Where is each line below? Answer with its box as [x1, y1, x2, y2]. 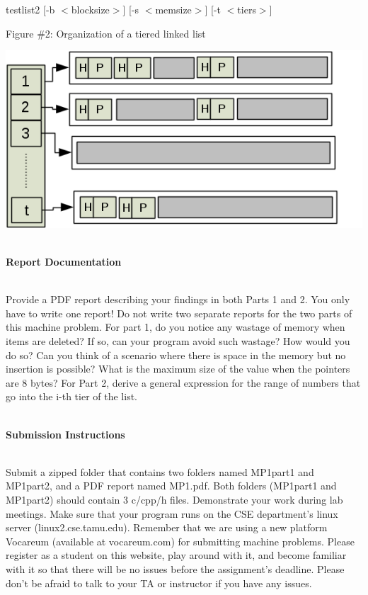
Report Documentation [6, 254, 122, 269]
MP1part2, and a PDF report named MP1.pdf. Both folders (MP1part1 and [6, 478, 337, 493]
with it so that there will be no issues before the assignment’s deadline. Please [6, 561, 345, 576]
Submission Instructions [6, 426, 125, 441]
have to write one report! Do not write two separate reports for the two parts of [6, 305, 352, 320]
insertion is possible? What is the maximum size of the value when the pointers [6, 361, 350, 376]
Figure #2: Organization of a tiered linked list [6, 25, 206, 40]
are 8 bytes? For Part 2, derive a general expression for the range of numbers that [6, 375, 361, 390]
